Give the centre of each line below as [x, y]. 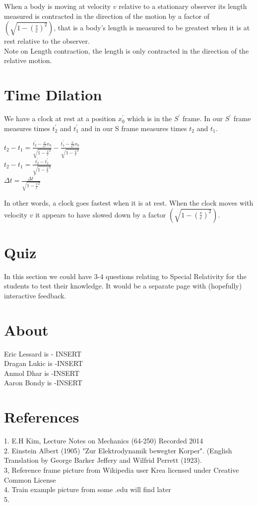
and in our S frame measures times [134, 128]
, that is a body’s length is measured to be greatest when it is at [152, 28]
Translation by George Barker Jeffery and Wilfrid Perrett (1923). [103, 460]
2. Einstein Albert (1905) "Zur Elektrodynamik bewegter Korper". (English [118, 450]
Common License [30, 479]
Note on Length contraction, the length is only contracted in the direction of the [127, 50]
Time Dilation [53, 95]
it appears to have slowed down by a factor [101, 214]
